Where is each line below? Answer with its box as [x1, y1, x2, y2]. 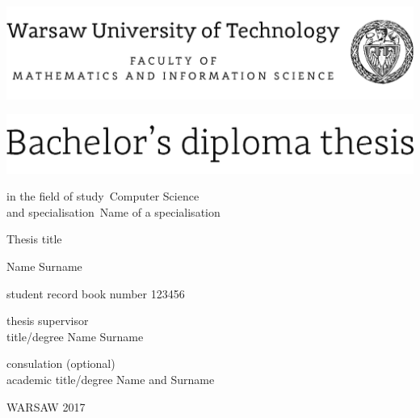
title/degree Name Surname [6, 327, 144, 344]
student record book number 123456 [6, 285, 185, 302]
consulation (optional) [6, 355, 115, 372]
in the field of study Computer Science [6, 188, 199, 205]
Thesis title [6, 230, 62, 247]
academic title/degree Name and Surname [6, 370, 215, 387]
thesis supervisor [6, 312, 89, 329]
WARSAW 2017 [6, 398, 86, 415]
